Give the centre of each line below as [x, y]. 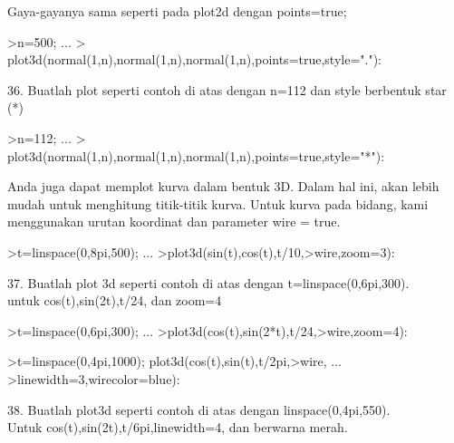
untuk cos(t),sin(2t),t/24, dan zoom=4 [115, 300]
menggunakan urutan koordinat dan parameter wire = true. [174, 221]
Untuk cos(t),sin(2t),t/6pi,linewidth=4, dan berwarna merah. [178, 427]
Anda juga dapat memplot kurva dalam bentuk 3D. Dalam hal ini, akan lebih [223, 186]
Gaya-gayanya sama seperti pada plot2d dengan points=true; [177, 11]
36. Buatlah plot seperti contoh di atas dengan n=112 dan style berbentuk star [227, 89]
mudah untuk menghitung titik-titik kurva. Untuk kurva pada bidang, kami [218, 203]
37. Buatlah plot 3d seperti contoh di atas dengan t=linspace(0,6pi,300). [208, 282]
